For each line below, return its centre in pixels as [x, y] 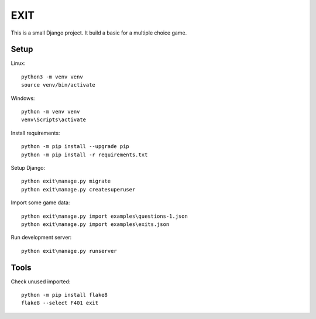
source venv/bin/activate [59, 85]
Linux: [18, 63]
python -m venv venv [51, 112]
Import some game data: [40, 203]
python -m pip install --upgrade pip [75, 147]
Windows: [23, 98]
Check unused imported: [41, 282]
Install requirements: [35, 133]
